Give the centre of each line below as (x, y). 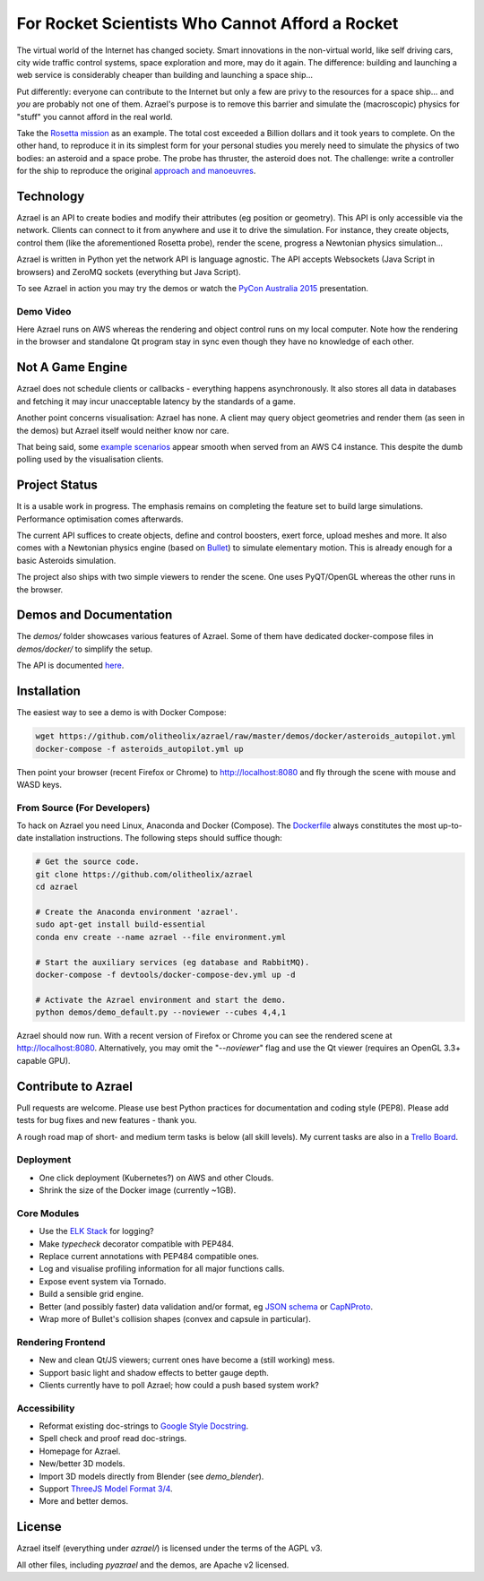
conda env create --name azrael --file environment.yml (161, 937)
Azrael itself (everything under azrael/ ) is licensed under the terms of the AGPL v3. (169, 1548)
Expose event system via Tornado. (103, 1281)
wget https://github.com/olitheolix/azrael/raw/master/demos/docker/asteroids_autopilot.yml (246, 736)
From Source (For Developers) (83, 808)
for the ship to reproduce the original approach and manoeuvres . (136, 171)
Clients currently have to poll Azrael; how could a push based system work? (179, 1385)
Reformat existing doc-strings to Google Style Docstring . (144, 1426)
